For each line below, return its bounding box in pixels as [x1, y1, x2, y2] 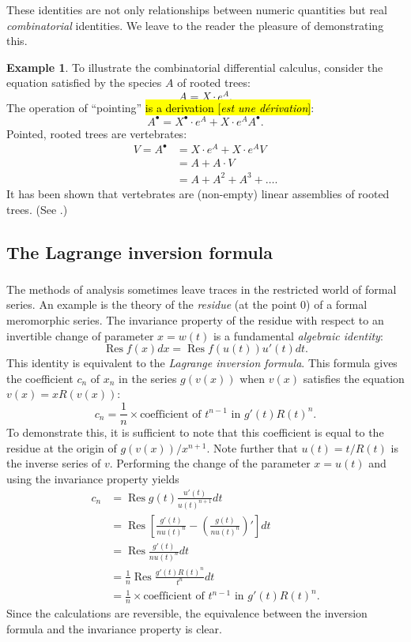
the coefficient [6, 370, 74, 386]
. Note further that [206, 439, 298, 456]
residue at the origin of [6, 439, 117, 456]
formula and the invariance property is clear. [6, 620, 222, 636]
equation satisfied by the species [6, 74, 162, 91]
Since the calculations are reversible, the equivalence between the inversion [6, 605, 368, 621]
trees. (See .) [6, 201, 68, 217]
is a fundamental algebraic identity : [213, 327, 383, 344]
